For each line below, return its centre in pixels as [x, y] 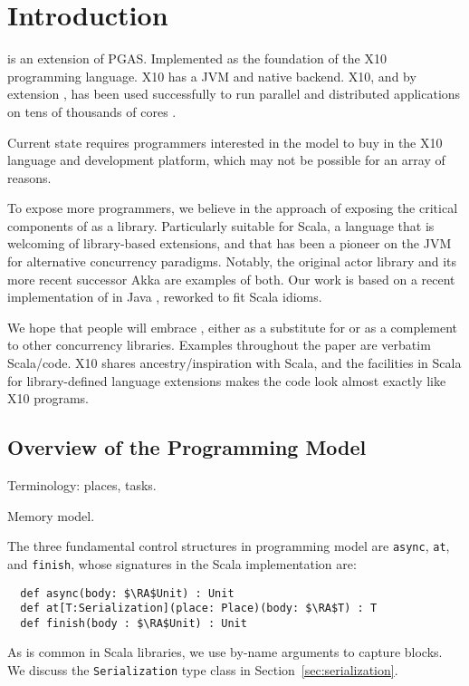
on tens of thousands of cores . [92, 111]
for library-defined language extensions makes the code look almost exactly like [227, 380]
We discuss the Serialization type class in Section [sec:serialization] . [203, 670]
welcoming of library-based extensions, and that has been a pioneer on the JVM [230, 243]
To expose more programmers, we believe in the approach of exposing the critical [233, 208]
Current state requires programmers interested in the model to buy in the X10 [225, 142]
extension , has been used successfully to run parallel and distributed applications [234, 94]
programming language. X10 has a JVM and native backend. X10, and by [212, 76]
